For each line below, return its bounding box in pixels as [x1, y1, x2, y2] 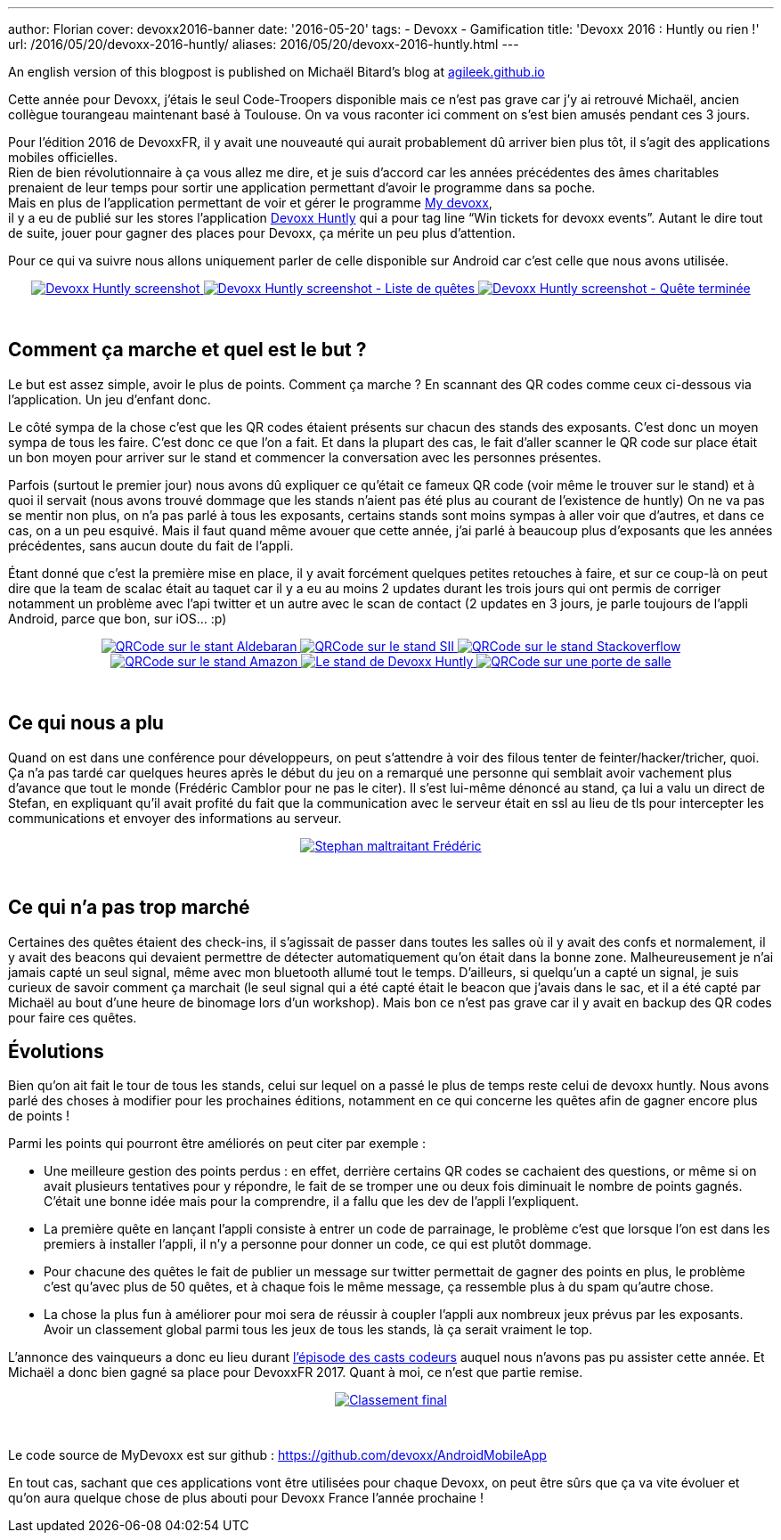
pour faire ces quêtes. [8, 1009, 137, 1025]
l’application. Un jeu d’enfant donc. [8, 391, 211, 407]
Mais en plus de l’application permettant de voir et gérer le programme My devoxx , [8, 195, 492, 210]
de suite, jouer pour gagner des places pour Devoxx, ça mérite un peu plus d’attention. [8, 225, 516, 240]
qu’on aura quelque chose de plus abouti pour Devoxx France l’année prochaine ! [8, 1490, 484, 1506]
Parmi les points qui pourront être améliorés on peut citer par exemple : [8, 1136, 426, 1152]
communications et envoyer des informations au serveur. [8, 810, 342, 826]
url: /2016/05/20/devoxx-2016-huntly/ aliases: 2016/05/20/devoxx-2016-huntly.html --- [8, 37, 519, 52]
